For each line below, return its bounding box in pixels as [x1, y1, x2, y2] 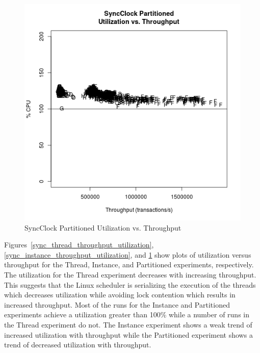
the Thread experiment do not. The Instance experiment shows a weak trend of [4, 319, 252, 330]
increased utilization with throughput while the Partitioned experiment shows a [4, 329, 253, 340]
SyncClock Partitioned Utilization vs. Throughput [24, 222, 181, 233]
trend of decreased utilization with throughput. [4, 339, 151, 350]
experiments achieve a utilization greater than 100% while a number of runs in [4, 309, 250, 320]
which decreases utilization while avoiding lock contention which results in [4, 289, 236, 300]
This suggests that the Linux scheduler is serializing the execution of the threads [4, 279, 256, 290]
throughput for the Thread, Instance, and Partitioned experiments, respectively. [4, 259, 254, 270]
